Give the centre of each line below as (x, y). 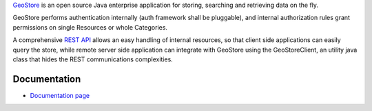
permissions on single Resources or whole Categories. (90, 27)
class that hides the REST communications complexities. (93, 59)
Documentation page (60, 95)
